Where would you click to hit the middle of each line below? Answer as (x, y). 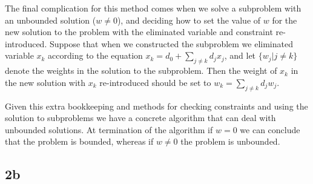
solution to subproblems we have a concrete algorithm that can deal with (140, 118)
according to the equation (95, 55)
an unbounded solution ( (51, 20)
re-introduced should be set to (155, 82)
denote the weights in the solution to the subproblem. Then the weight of (141, 71)
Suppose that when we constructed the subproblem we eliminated (171, 43)
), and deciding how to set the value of (189, 20)
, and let (240, 55)
